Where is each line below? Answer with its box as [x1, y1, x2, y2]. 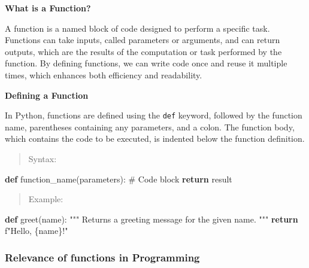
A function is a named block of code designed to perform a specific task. [5, 22, 270, 34]
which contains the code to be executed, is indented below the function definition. [5, 132, 305, 145]
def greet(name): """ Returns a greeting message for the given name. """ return [5, 212, 298, 225]
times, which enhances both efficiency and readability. [5, 68, 202, 81]
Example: [28, 193, 63, 205]
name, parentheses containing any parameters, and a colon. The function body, [5, 120, 295, 133]
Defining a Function [5, 89, 89, 101]
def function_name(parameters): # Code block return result [5, 172, 232, 185]
